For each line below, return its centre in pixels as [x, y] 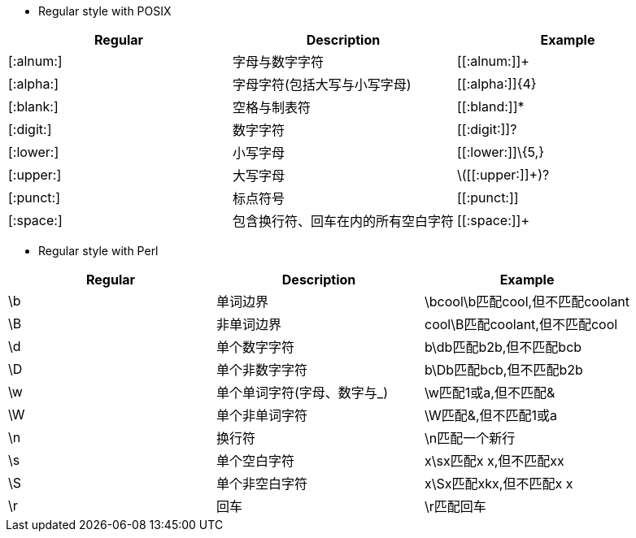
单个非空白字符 [262, 484]
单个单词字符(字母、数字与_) [302, 393]
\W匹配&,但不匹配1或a [491, 415]
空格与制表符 [272, 107]
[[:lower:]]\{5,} [501, 152]
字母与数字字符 [279, 62]
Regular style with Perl [98, 251]
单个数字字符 [256, 347]
